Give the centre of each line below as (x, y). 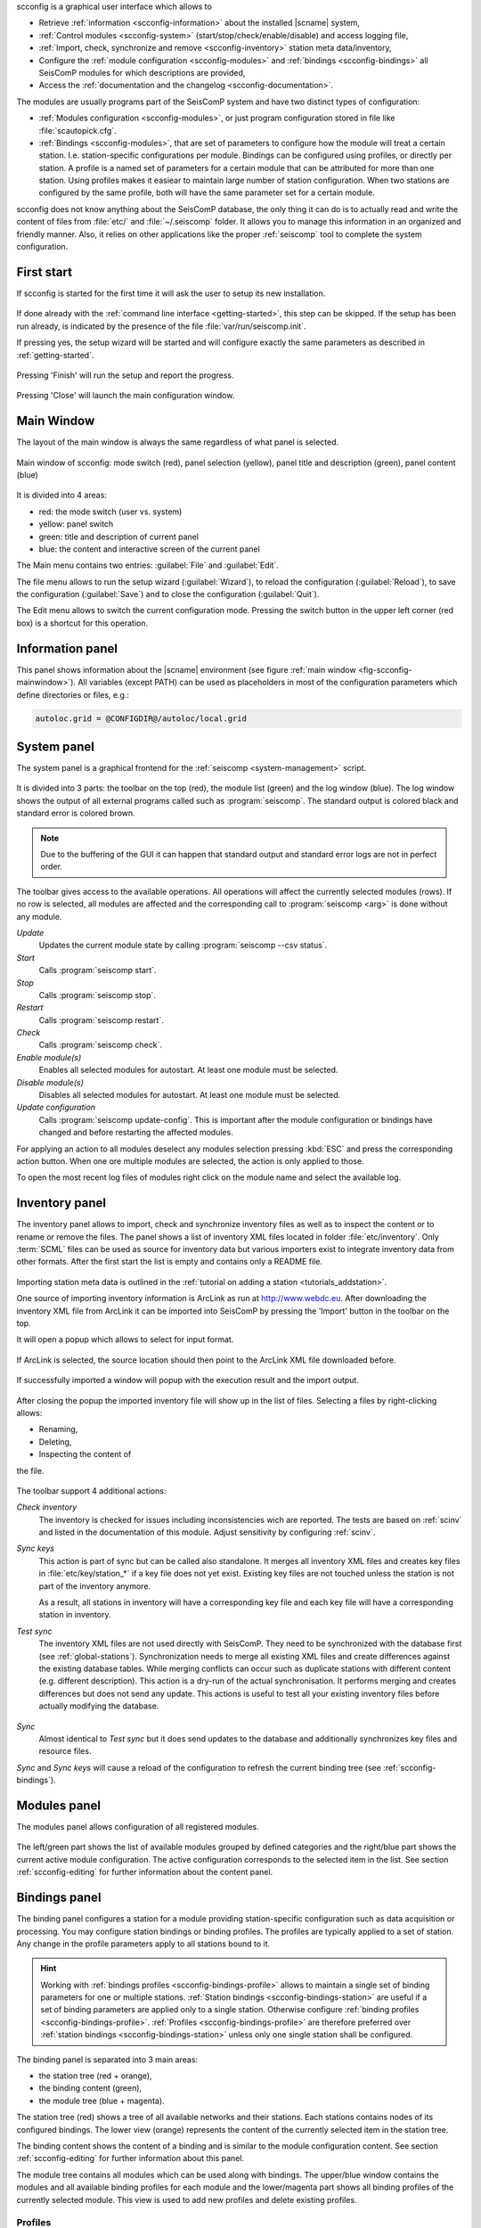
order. (51, 867)
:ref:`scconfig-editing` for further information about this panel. (130, 2158)
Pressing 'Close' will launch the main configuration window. (126, 396)
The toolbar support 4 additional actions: (91, 1491)
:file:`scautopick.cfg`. (77, 130)
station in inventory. (75, 1615)
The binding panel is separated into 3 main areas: (107, 2060)
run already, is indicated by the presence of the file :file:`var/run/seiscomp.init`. (161, 326)
